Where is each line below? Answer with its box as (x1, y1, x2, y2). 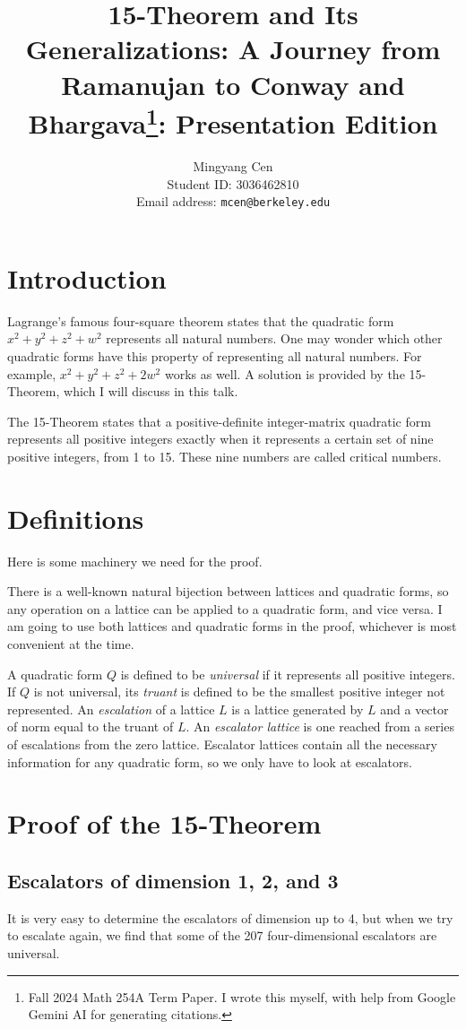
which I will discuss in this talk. (64, 382, 238, 401)
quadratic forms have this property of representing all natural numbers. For (7, 346, 422, 365)
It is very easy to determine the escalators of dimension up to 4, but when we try (7, 908, 453, 927)
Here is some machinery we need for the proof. (7, 551, 263, 570)
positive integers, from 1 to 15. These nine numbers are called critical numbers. (7, 446, 442, 465)
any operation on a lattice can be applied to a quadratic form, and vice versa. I (7, 599, 443, 618)
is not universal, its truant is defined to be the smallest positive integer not (33, 682, 445, 701)
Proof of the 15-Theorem (7, 805, 322, 842)
